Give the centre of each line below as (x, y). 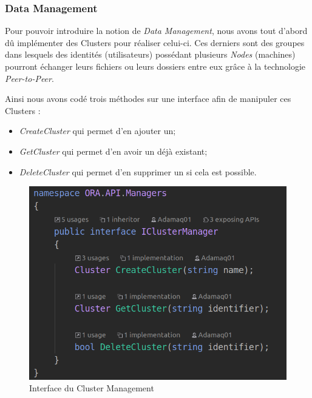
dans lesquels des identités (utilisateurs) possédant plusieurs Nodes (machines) (150, 54)
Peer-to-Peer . (29, 78)
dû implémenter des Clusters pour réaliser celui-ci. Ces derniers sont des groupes (155, 42)
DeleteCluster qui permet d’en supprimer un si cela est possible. (138, 171)
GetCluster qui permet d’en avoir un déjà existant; (113, 151)
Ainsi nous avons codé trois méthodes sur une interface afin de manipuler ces (148, 99)
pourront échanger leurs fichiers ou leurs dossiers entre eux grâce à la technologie (155, 66)
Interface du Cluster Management (92, 388)
